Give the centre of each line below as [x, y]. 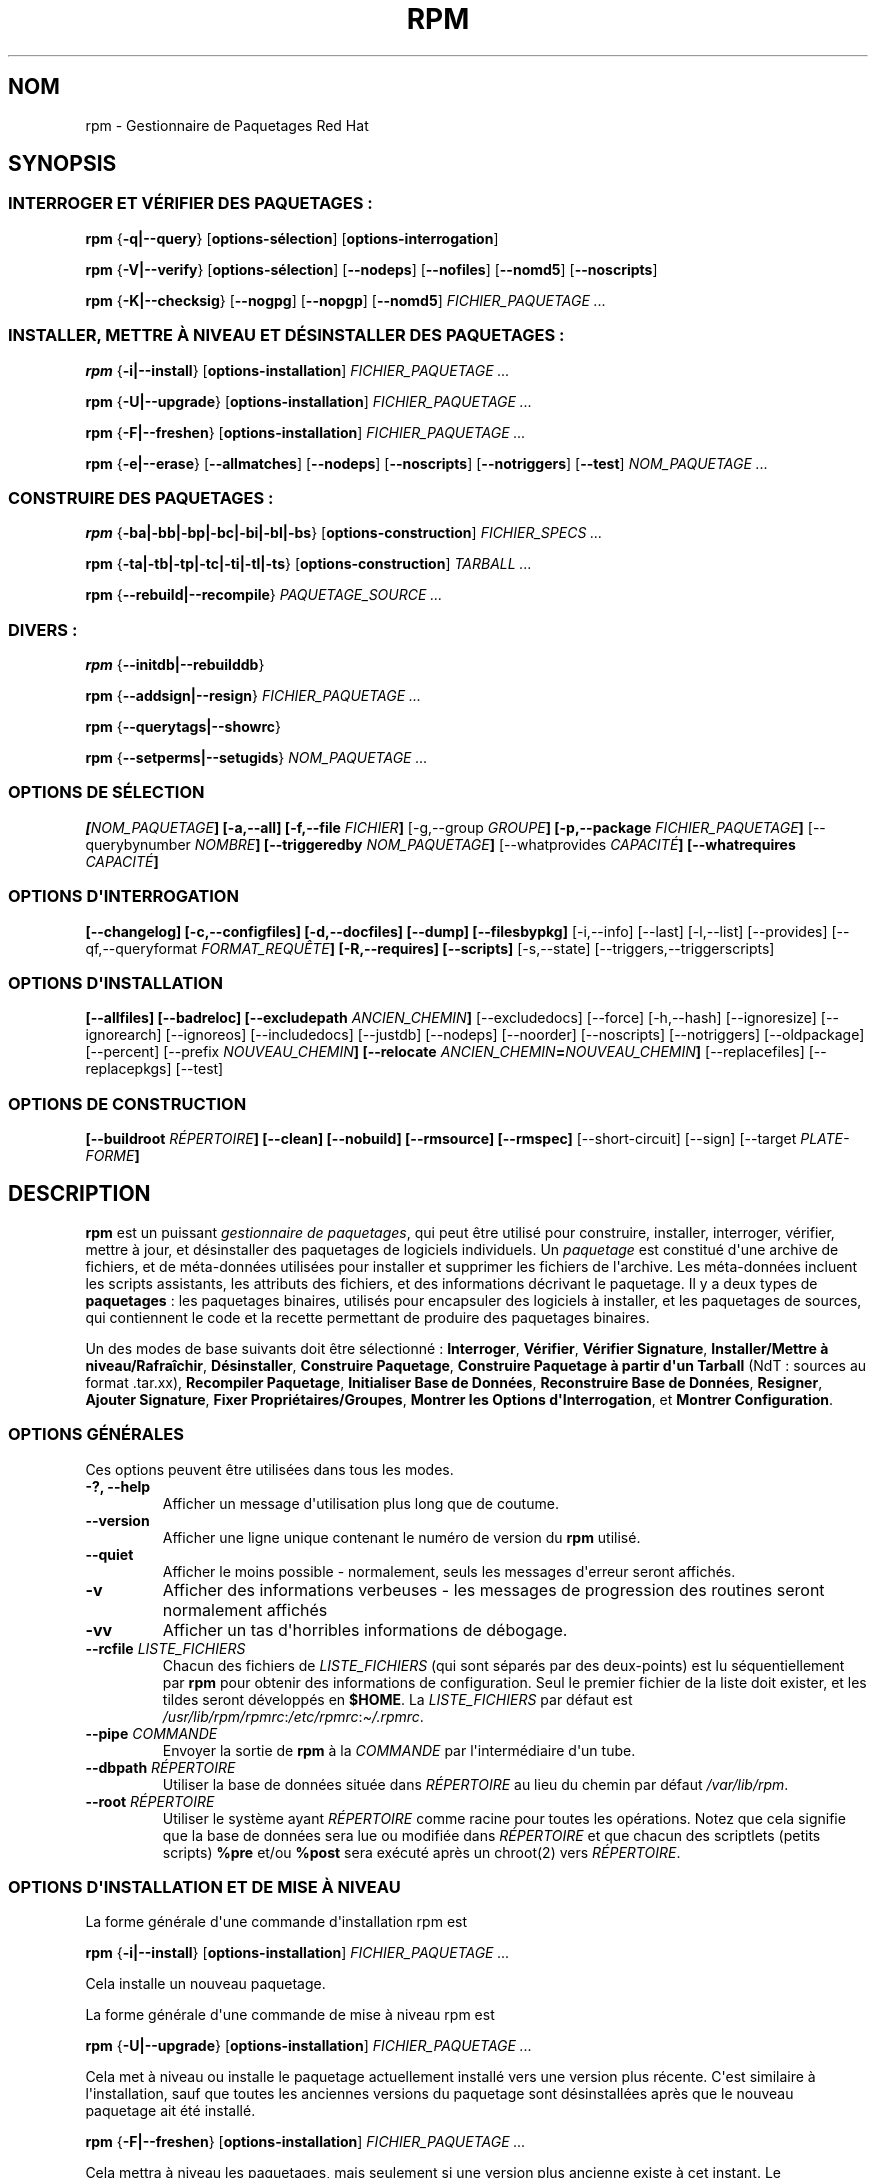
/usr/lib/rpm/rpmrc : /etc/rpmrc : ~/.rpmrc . [293, 1716]
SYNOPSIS [62, 164]
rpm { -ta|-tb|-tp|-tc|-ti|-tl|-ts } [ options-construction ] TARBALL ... [308, 564]
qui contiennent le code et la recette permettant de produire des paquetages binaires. [367, 1317]
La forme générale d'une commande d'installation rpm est [276, 1922]
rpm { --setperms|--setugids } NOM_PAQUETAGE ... [256, 758]
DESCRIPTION [79, 1194]
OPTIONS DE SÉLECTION [106, 792]
